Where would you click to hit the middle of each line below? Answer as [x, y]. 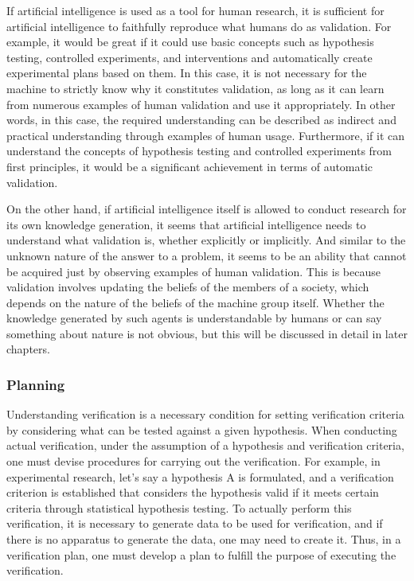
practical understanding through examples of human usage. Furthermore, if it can [206, 135]
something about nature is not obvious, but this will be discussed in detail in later [207, 333]
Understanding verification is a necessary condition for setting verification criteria [205, 414]
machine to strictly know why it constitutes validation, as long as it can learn [195, 88]
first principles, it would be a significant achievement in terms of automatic [190, 166]
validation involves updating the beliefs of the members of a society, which [188, 287]
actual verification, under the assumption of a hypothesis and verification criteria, [205, 445]
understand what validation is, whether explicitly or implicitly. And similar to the [206, 240]
